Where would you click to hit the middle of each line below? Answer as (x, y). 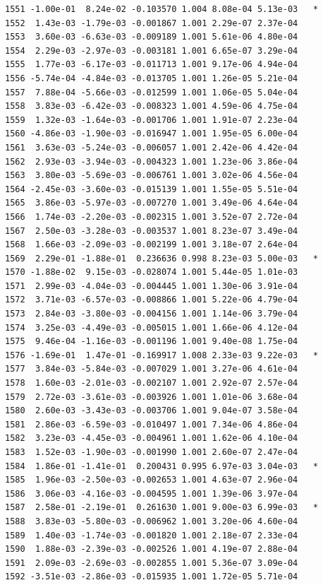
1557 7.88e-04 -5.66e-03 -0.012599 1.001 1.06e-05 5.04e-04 (152, 92)
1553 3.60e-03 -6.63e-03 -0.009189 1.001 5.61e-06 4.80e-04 (152, 37)
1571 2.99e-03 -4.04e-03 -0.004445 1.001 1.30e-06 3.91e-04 (152, 286)
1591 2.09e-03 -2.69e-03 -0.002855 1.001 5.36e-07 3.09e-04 (152, 563)
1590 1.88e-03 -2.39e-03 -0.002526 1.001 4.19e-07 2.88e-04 (152, 549)
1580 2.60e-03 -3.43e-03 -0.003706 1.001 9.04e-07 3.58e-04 (152, 411)
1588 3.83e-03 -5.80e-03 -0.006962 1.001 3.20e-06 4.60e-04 (152, 521)
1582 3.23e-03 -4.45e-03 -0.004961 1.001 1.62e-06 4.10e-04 (152, 438)
